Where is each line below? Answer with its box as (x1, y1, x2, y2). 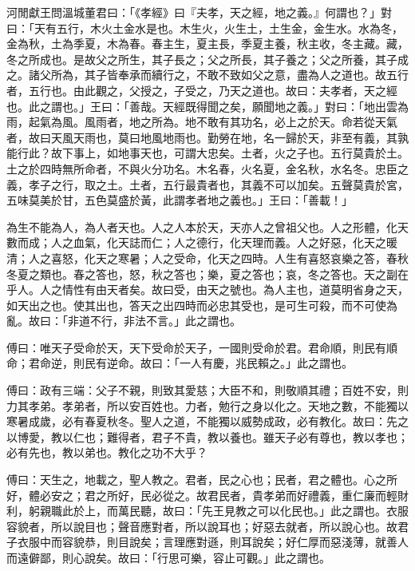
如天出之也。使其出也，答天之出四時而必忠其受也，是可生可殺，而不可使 (6, 296, 386, 313)
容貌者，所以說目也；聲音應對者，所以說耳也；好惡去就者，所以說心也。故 (6, 517, 397, 534)
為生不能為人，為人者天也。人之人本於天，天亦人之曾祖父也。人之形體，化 (6, 218, 397, 235)
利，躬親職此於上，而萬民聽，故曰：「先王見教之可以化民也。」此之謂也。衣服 (6, 502, 409, 519)
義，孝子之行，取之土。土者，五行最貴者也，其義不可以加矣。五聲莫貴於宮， (6, 176, 409, 192)
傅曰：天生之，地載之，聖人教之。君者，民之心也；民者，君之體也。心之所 (6, 471, 397, 488)
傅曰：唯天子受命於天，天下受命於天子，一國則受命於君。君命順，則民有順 (6, 339, 397, 355)
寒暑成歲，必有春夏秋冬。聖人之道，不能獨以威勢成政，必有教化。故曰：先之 (6, 413, 409, 430)
